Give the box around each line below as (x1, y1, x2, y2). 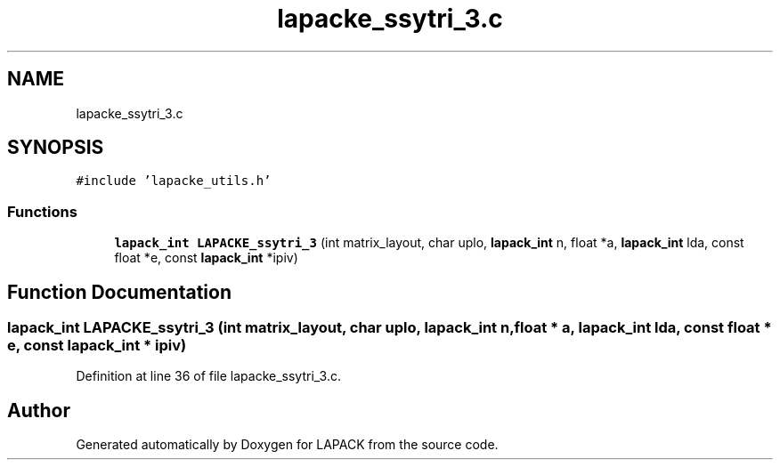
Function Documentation (7, 280, 232, 303)
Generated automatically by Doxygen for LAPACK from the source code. (76, 437, 499, 453)
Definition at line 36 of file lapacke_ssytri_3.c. (76, 368, 341, 384)
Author (7, 399, 70, 422)
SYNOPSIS (7, 136, 104, 159)
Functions (7, 202, 77, 221)
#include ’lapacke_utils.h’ (76, 173, 272, 189)
